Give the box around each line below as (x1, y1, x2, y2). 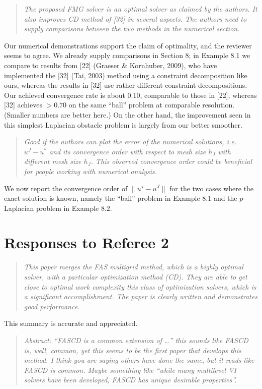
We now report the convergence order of (4, 183, 128, 193)
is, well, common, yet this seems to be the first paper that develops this (24, 345, 241, 355)
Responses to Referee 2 (4, 232, 169, 253)
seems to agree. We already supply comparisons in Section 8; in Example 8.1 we (4, 50, 250, 61)
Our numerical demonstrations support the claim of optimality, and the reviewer (4, 40, 252, 50)
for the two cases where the (169, 183, 254, 193)
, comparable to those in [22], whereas (140, 89, 257, 100)
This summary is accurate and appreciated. (4, 318, 138, 328)
